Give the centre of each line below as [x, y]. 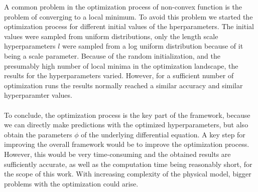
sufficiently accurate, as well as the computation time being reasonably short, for [128, 164]
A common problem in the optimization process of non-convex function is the [123, 7]
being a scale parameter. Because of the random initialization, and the [112, 55]
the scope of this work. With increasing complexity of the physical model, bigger [128, 174]
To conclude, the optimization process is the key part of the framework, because [127, 115]
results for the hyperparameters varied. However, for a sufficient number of [119, 75]
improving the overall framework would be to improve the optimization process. [127, 144]
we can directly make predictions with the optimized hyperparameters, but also [126, 125]
